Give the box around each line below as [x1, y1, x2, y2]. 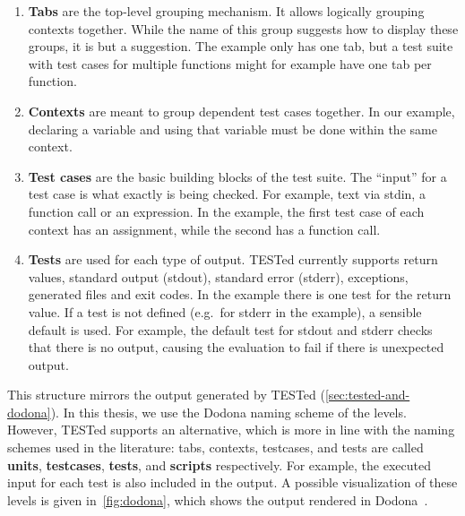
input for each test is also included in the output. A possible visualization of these [7, 473, 458, 492]
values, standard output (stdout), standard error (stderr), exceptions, [28, 267, 409, 286]
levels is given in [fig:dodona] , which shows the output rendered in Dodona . [7, 490, 428, 509]
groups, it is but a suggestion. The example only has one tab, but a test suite [28, 37, 453, 56]
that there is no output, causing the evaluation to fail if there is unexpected [28, 338, 444, 357]
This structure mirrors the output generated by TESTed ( [7, 385, 325, 404]
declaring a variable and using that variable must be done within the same [28, 119, 437, 138]
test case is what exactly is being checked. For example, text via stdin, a [28, 185, 426, 203]
